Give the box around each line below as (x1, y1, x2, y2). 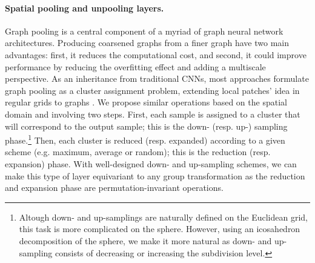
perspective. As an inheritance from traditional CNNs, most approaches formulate (5, 72, 309, 85)
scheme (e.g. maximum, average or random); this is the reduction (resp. (5, 145, 271, 158)
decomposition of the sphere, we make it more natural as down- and (19, 234, 272, 247)
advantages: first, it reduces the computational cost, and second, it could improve (5, 48, 307, 61)
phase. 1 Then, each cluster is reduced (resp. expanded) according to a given (5, 132, 285, 146)
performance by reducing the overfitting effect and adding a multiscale (5, 60, 266, 73)
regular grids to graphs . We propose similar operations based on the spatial (5, 96, 287, 108)
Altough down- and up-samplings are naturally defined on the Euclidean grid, (19, 210, 308, 223)
